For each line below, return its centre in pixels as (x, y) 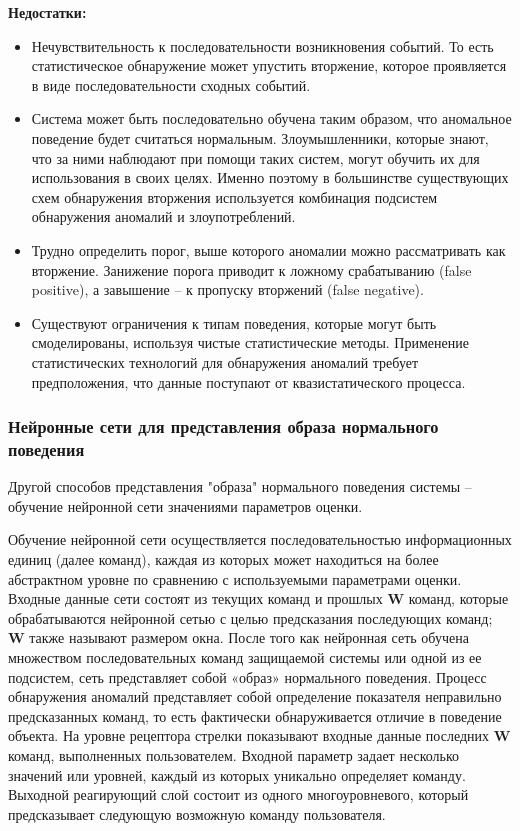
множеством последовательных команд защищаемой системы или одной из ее (245, 656)
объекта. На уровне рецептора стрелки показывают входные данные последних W (259, 735)
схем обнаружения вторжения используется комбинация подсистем (234, 196)
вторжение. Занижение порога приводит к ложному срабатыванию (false (251, 269)
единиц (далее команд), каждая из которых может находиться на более (223, 559)
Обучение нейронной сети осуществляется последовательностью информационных (260, 539)
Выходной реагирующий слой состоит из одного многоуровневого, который (238, 794)
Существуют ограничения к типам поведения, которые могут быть (234, 322)
